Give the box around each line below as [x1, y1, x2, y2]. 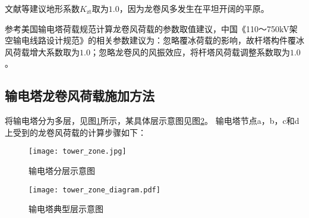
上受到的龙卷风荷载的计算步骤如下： [5, 126, 146, 138]
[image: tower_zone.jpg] [29, 147, 127, 156]
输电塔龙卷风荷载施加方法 [5, 86, 154, 105]
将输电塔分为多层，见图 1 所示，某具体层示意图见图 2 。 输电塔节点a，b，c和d [5, 114, 299, 127]
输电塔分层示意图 [29, 164, 95, 177]
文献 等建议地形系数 [5, 2, 80, 14]
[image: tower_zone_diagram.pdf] [29, 185, 160, 194]
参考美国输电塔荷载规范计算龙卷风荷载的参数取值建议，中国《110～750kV [5, 22, 289, 35]
